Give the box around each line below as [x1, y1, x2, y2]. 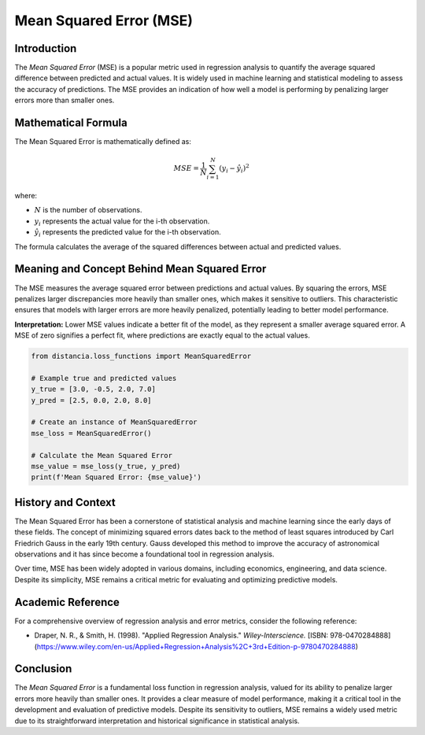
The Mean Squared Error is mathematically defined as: [14, 137, 192, 146]
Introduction [14, 42, 77, 55]
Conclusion [14, 662, 72, 676]
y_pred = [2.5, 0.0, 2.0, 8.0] [31, 396, 153, 404]
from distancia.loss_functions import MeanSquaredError [31, 352, 252, 361]
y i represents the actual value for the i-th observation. [34, 216, 210, 227]
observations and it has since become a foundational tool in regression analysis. [14, 549, 275, 559]
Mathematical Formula [14, 116, 128, 130]
